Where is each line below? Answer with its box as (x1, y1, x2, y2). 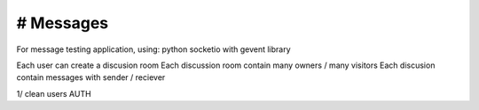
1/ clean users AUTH (16, 88, 92, 99)
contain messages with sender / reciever (16, 72, 166, 83)
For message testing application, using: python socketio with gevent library (16, 44, 292, 55)
